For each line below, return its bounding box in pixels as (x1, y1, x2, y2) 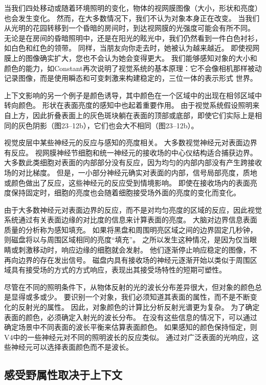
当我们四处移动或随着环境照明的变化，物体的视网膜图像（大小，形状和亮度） (4, 3, 262, 13)
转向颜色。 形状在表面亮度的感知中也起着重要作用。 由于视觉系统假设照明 (4, 100, 253, 110)
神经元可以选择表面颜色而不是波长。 (11, 342, 133, 352)
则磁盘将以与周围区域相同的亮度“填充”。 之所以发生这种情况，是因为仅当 (4, 234, 250, 245)
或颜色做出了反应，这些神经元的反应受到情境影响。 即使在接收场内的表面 (4, 177, 250, 188)
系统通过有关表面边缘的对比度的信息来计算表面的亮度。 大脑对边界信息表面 (4, 214, 257, 225)
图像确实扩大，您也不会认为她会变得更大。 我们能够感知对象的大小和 (25, 52, 257, 63)
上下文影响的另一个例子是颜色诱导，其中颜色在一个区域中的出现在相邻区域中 (4, 89, 262, 100)
